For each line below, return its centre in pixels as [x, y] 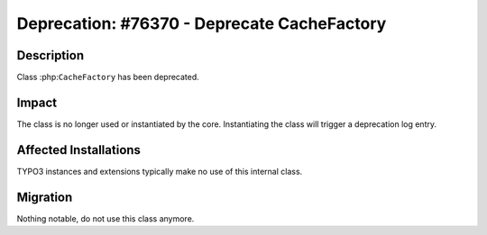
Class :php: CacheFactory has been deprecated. [108, 77]
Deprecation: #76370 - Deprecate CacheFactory [202, 23]
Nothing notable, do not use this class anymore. [106, 218]
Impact [37, 102]
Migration [45, 197]
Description [51, 55]
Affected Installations [79, 150]
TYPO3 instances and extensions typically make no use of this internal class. [160, 171]
